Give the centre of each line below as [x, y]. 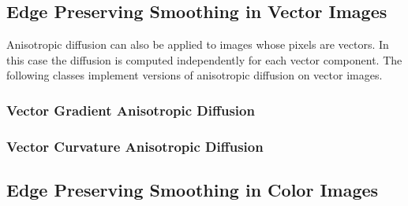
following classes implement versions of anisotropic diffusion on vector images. [195, 75]
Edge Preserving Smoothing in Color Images [193, 190]
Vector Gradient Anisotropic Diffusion [131, 110]
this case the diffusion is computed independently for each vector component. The [204, 59]
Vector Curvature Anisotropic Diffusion [135, 146]
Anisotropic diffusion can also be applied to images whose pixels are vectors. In [198, 44]
